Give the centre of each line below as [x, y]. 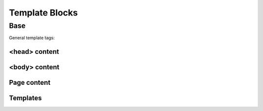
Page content [30, 83]
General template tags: [32, 38]
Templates [25, 98]
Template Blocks [43, 13]
